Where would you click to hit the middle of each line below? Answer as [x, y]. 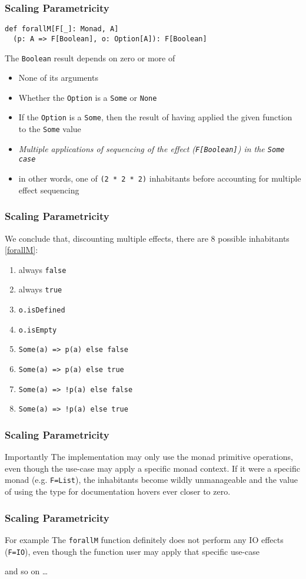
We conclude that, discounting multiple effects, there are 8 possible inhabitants [147, 238]
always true [40, 289]
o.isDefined [42, 310]
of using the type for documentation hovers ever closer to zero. [118, 491]
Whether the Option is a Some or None [88, 97]
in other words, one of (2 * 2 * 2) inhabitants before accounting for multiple [160, 178]
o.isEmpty [38, 330]
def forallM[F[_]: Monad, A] [62, 29]
